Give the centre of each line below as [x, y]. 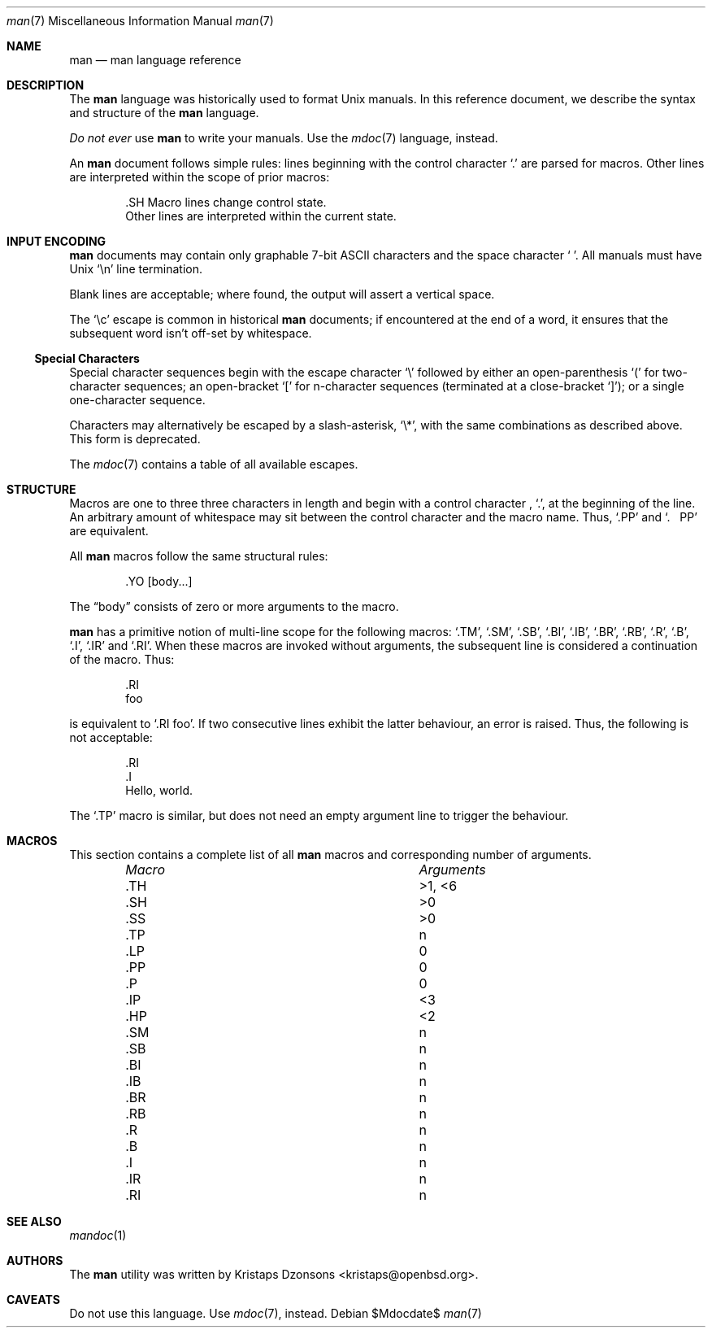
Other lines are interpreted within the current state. [261, 216]
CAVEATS [33, 1299]
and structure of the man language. [164, 113]
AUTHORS [35, 1260]
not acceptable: [111, 737]
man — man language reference [155, 60]
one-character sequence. [137, 400]
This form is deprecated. [135, 439]
